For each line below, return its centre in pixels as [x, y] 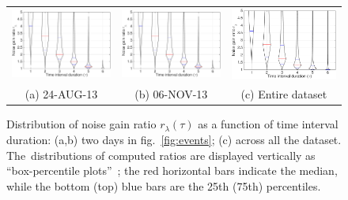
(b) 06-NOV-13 [171, 94]
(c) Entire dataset [284, 94]
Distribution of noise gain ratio [81, 124]
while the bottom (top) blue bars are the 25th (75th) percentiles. [164, 185]
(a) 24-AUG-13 [61, 94]
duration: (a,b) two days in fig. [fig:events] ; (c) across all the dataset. [174, 139]
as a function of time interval [268, 124]
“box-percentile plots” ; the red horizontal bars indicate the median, [172, 170]
